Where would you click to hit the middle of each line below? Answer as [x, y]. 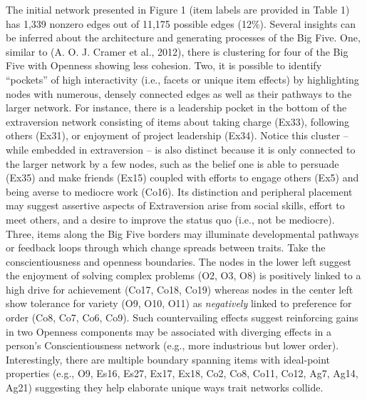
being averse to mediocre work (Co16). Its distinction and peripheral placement [179, 191]
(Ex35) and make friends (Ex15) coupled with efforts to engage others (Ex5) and [182, 177]
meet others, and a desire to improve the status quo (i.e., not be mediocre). [170, 219]
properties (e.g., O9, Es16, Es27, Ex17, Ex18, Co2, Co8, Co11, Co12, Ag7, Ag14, [182, 373]
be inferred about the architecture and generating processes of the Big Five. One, [183, 37]
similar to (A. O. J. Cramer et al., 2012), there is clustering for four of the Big [177, 51]
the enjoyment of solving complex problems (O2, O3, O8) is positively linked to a [183, 275]
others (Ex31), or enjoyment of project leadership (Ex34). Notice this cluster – [177, 135]
